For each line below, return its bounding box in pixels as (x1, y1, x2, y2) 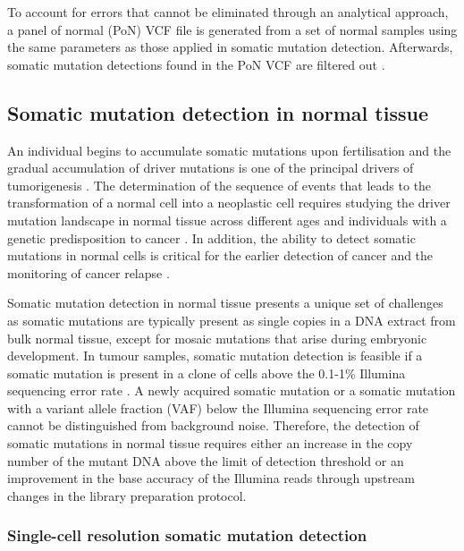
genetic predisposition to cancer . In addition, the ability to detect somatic (7, 228, 416, 247)
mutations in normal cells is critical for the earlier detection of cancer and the (7, 246, 434, 265)
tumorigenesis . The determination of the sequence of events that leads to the (7, 175, 432, 194)
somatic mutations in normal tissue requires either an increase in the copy (7, 434, 413, 453)
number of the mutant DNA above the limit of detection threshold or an (7, 451, 404, 470)
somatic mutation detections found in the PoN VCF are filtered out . (7, 55, 385, 73)
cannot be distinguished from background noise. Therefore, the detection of (7, 416, 419, 435)
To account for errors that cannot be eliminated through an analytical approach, (7, 3, 449, 21)
